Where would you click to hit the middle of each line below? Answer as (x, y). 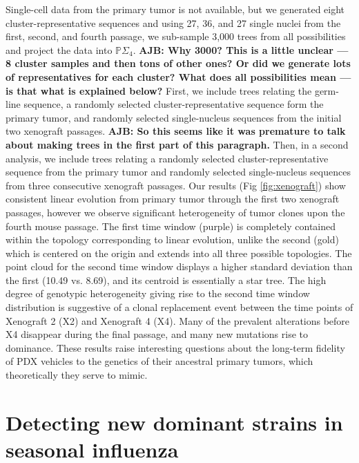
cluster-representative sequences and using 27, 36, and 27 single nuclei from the (173, 22)
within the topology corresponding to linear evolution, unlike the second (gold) (172, 239)
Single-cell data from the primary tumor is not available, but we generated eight (175, 9)
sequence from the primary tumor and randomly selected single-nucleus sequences (178, 172)
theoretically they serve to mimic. (77, 375)
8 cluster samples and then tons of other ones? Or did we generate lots (178, 63)
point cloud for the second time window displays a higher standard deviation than (179, 266)
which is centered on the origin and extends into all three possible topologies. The (179, 253)
